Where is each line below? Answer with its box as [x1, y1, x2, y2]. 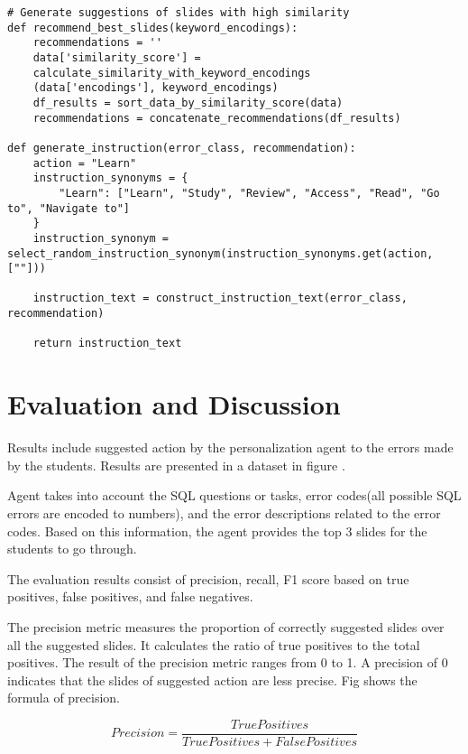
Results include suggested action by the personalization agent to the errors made [7, 438, 454, 457]
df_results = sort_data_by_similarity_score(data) [32, 96, 344, 109]
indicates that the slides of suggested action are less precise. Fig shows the [7, 670, 418, 689]
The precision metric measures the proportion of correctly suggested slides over [7, 617, 445, 636]
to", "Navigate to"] [7, 201, 131, 215]
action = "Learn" [32, 156, 137, 170]
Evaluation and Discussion [7, 386, 341, 423]
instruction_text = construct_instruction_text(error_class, [32, 292, 408, 305]
